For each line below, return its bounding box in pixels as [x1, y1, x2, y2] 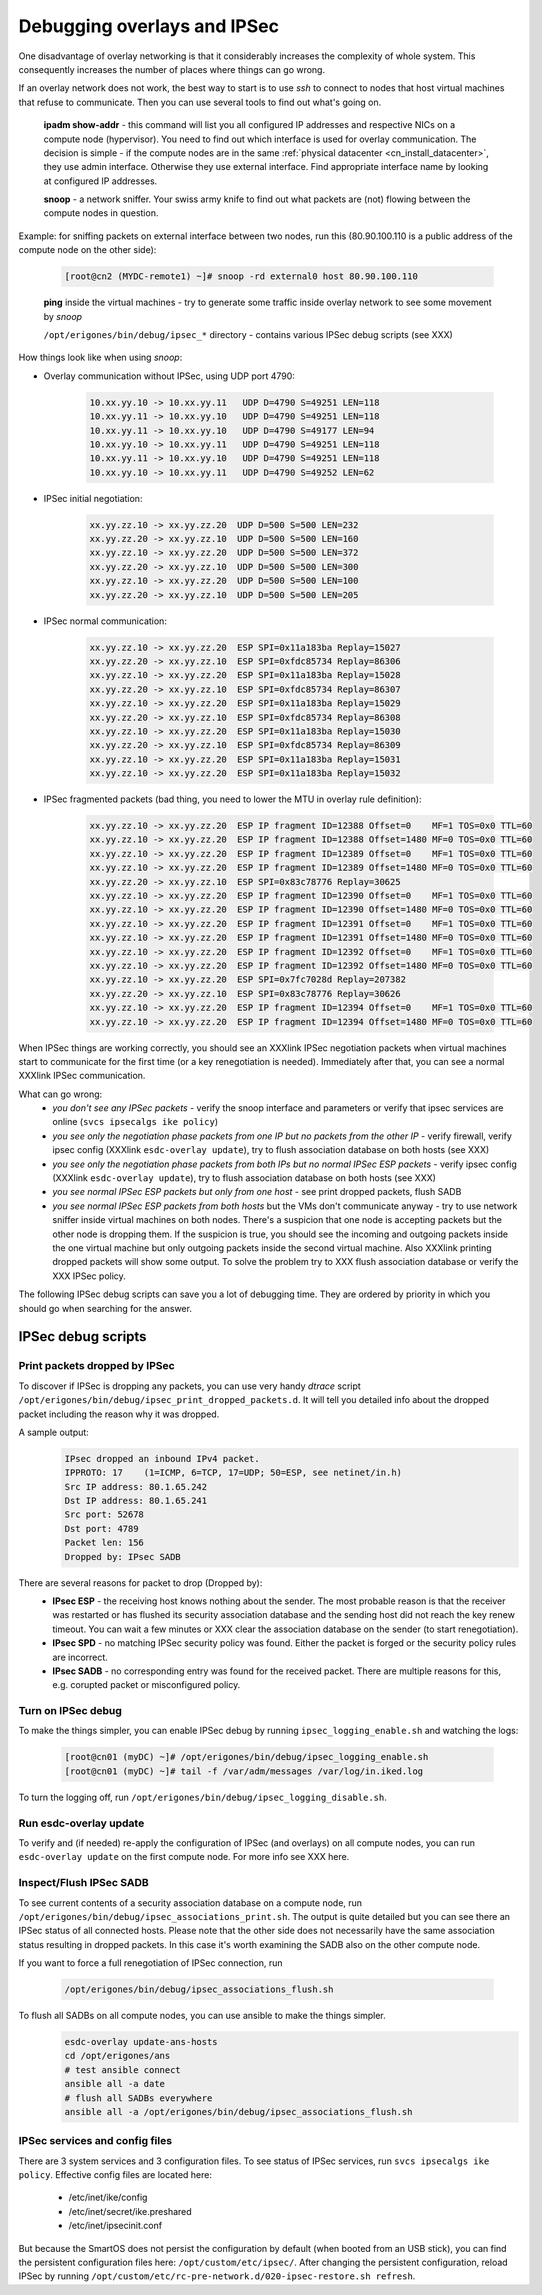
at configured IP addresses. [43, 175, 158, 187]
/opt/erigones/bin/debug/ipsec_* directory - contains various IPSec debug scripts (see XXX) [43, 328, 454, 340]
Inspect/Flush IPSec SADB [18, 1876, 149, 1890]
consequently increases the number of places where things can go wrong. [18, 63, 325, 75]
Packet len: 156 [64, 1537, 145, 1549]
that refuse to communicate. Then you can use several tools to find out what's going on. [18, 96, 382, 108]
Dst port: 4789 [64, 1523, 139, 1534]
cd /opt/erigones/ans [64, 2050, 171, 2062]
